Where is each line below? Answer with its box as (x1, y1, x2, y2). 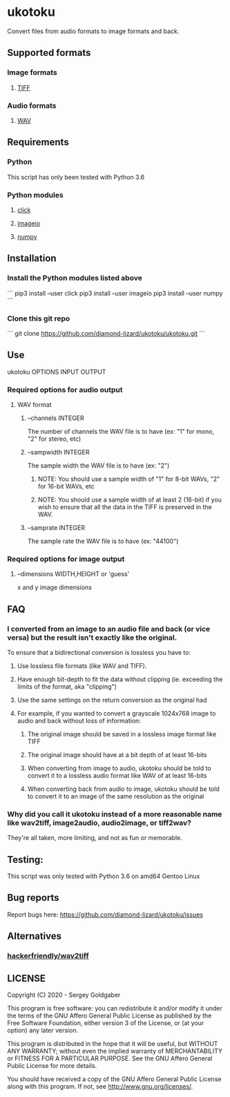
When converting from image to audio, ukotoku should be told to (27, 764, 212, 772)
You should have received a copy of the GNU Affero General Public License (7, 1075, 222, 1083)
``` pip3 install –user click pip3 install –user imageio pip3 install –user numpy (7, 289, 223, 297)
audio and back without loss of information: (17, 716, 142, 725)
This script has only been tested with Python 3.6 (7, 173, 145, 181)
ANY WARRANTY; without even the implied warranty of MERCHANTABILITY (7, 1047, 223, 1056)
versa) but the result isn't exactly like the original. (7, 633, 178, 642)
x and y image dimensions (17, 583, 92, 591)
